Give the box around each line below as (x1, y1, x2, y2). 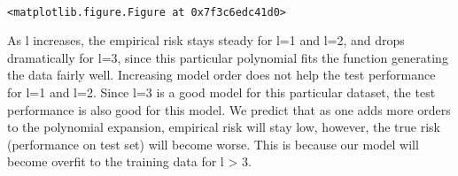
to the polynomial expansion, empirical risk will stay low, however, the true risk (7, 118, 440, 136)
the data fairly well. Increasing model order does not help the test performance (7, 65, 436, 84)
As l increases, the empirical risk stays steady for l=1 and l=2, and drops (7, 31, 405, 50)
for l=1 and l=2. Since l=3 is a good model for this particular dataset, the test (7, 83, 436, 102)
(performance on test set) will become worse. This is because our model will (7, 134, 419, 153)
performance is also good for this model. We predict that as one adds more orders (7, 100, 451, 119)
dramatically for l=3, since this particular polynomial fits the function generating (7, 48, 448, 66)
